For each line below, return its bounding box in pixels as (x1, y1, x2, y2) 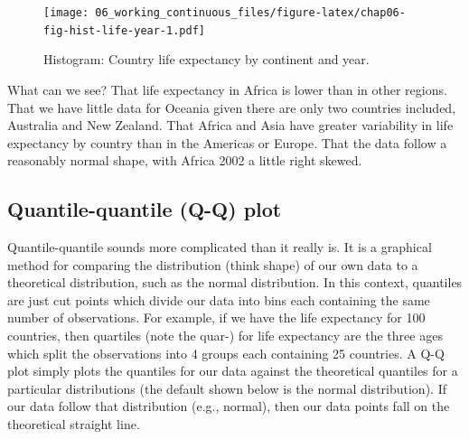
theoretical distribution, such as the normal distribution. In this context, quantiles (7, 273, 463, 292)
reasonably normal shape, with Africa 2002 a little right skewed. (7, 151, 362, 170)
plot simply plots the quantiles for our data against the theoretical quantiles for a (7, 361, 458, 380)
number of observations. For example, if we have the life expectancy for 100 (7, 308, 426, 327)
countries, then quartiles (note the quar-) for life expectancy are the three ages (7, 326, 443, 345)
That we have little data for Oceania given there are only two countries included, (7, 98, 456, 117)
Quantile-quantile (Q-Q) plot (7, 195, 282, 223)
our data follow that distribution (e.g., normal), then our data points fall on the (7, 397, 450, 416)
